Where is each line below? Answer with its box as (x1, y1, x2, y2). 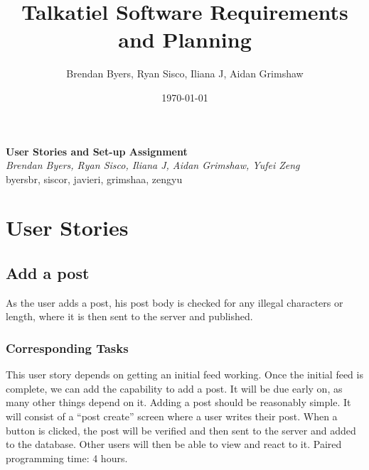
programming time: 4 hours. (6, 450, 128, 465)
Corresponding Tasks (6, 339, 129, 356)
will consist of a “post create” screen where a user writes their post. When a (6, 409, 338, 424)
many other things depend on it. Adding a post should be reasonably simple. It (6, 395, 351, 410)
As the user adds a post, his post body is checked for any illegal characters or (6, 295, 343, 310)
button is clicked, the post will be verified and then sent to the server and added (6, 422, 356, 437)
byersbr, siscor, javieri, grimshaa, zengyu (6, 171, 183, 186)
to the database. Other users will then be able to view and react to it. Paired (6, 437, 342, 452)
